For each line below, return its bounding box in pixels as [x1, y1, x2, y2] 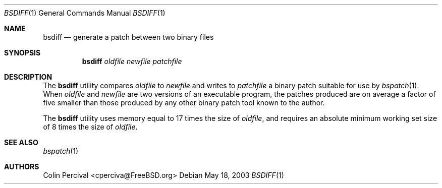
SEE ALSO [4, 138, 38, 147]
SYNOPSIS [4, 48, 41, 57]
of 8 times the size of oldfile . [43, 122, 138, 131]
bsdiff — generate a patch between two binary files [43, 33, 214, 41]
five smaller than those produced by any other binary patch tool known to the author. [43, 98, 325, 107]
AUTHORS [4, 162, 39, 171]
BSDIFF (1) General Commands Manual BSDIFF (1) [4, 9, 165, 17]
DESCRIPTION [4, 73, 52, 81]
